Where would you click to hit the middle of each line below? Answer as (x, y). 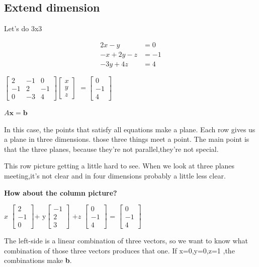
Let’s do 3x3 (23, 28)
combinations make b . (38, 260)
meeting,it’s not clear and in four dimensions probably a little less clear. (115, 175)
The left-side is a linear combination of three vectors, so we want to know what (126, 241)
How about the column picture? (61, 192)
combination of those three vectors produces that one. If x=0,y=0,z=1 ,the (119, 250)
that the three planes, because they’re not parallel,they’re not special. (111, 149)
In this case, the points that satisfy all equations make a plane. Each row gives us (130, 129)
